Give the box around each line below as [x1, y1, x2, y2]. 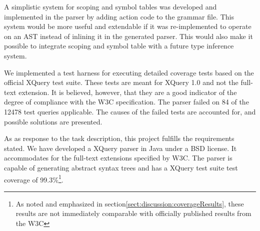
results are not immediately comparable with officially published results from [15, 208, 251, 218]
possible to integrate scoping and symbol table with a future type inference [4, 40, 234, 51]
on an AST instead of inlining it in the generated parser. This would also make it [4, 30, 253, 41]
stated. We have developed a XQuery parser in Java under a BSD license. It [4, 142, 237, 153]
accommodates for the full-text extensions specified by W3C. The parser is [4, 152, 232, 163]
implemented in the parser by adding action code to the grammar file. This [4, 11, 234, 21]
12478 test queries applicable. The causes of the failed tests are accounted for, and [4, 106, 256, 116]
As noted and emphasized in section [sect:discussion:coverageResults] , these [15, 198, 244, 208]
